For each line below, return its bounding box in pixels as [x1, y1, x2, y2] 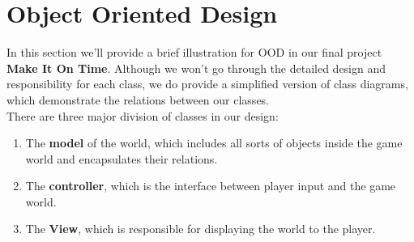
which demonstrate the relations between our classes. [6, 91, 270, 108]
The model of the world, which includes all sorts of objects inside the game [25, 134, 403, 151]
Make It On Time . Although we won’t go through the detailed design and [6, 59, 386, 76]
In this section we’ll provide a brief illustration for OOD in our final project [6, 44, 382, 61]
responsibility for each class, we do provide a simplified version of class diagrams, [6, 75, 408, 92]
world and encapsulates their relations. [25, 150, 218, 167]
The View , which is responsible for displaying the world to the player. [25, 220, 376, 237]
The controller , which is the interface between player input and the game [25, 177, 396, 194]
